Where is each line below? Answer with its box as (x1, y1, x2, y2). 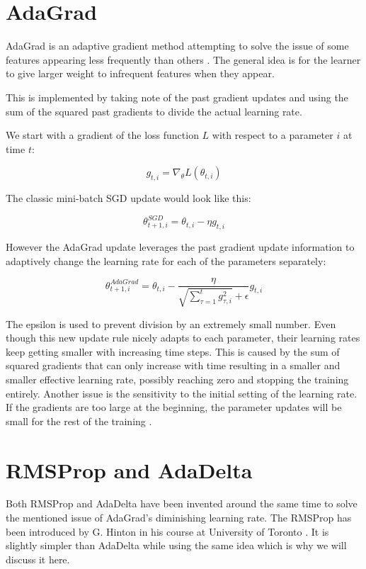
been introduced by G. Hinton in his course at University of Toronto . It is (6, 524, 329, 539)
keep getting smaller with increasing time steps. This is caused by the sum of (6, 344, 340, 359)
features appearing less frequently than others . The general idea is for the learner (6, 52, 361, 67)
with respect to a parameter (212, 128, 333, 142)
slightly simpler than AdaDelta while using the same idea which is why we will (6, 538, 347, 553)
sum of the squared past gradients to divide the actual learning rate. (6, 103, 302, 118)
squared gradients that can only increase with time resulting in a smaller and (6, 358, 341, 373)
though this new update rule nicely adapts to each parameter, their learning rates (6, 330, 360, 345)
